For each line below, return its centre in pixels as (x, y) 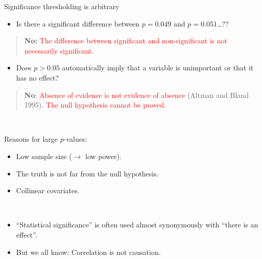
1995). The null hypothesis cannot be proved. (95, 105)
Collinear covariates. (48, 190)
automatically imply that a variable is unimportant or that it (158, 68)
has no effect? (38, 77)
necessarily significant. (59, 50)
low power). (103, 156)
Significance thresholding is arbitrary (62, 6)
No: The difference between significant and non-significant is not (126, 41)
